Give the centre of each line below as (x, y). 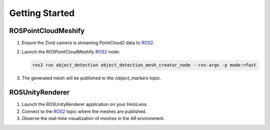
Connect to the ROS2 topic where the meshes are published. (84, 111)
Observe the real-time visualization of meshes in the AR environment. (93, 118)
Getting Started (42, 13)
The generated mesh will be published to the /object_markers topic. (91, 78)
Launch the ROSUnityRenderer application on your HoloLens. (85, 104)
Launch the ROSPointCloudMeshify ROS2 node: (71, 52)
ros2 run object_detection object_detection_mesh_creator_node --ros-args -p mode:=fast (144, 65)
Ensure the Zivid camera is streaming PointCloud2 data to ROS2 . (88, 43)
